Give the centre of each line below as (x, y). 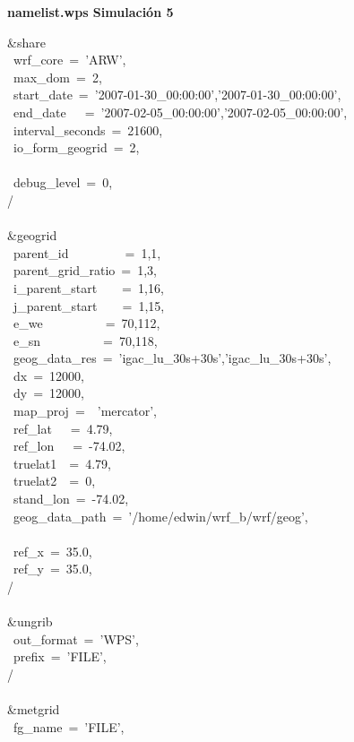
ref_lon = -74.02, (69, 446)
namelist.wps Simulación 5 (91, 12)
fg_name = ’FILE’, (69, 726)
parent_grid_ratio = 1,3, (85, 270)
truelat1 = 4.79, (62, 463)
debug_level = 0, (63, 182)
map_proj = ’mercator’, (85, 411)
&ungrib (30, 621)
